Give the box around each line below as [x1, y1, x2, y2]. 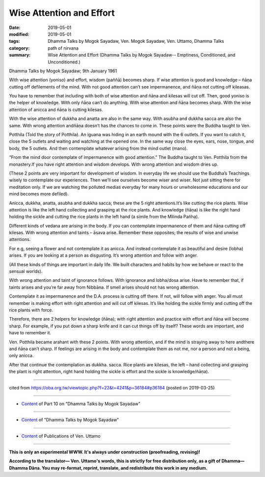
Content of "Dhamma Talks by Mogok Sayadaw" [21, 417, 119, 423]
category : [9, 45, 30, 51]
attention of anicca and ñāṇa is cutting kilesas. [9, 106, 103, 113]
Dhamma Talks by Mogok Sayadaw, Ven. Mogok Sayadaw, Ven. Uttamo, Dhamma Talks [48, 38, 224, 44]
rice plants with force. [9, 307, 53, 313]
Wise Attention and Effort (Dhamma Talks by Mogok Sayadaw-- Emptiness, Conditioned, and [48, 52, 236, 58]
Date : [9, 25, 21, 30]
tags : [9, 38, 20, 44]
